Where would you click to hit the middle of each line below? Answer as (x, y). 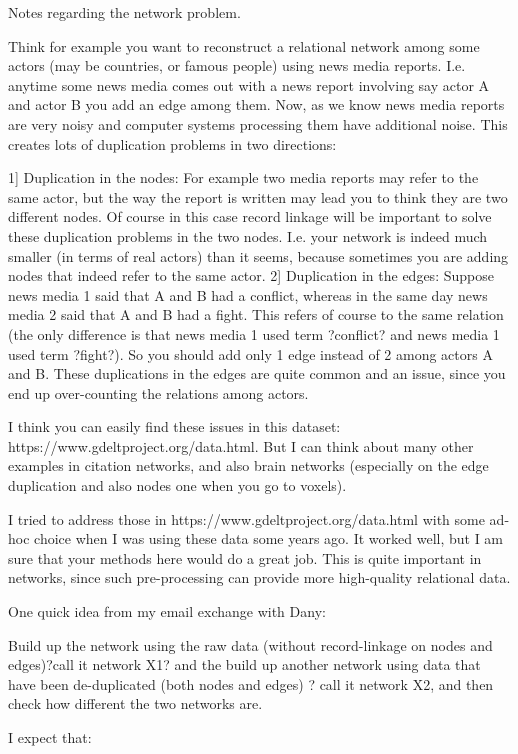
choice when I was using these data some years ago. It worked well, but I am (269, 538)
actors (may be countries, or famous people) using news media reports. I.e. (237, 65)
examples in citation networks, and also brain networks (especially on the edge (248, 465)
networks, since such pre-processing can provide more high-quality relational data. (259, 577)
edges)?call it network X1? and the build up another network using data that (244, 664)
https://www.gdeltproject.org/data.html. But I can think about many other (241, 445)
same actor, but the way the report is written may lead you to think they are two (258, 196)
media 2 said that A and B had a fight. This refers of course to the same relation (256, 314)
